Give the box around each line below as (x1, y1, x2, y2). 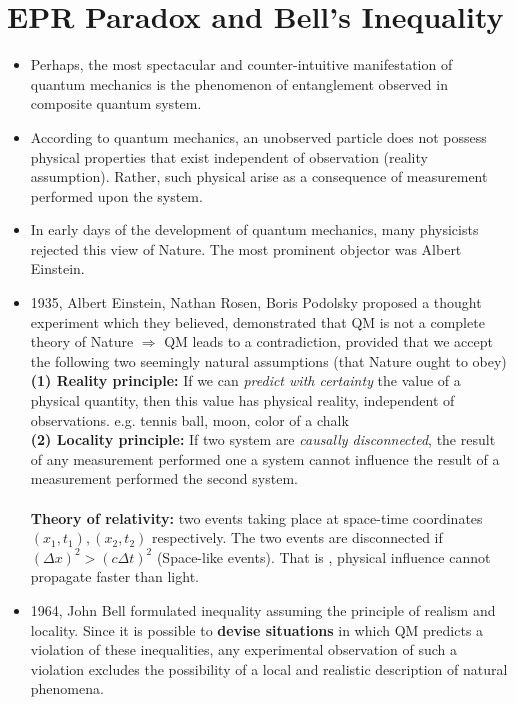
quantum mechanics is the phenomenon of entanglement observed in (30, 73, 448, 94)
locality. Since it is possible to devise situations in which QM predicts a (30, 619, 484, 640)
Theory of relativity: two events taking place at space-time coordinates (30, 507, 483, 528)
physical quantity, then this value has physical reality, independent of (30, 390, 455, 411)
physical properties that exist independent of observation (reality (30, 146, 428, 167)
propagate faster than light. (30, 566, 199, 587)
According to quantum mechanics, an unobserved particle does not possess (30, 126, 487, 147)
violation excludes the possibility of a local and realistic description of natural (30, 658, 508, 679)
